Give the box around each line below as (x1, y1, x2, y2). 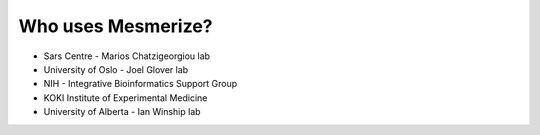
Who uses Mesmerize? (18, 15, 214, 37)
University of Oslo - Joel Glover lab (43, 63, 189, 75)
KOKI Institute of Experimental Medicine (43, 91, 208, 104)
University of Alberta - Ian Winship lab (43, 106, 201, 118)
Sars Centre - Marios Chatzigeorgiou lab (43, 50, 210, 62)
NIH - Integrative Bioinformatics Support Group (43, 78, 238, 90)
